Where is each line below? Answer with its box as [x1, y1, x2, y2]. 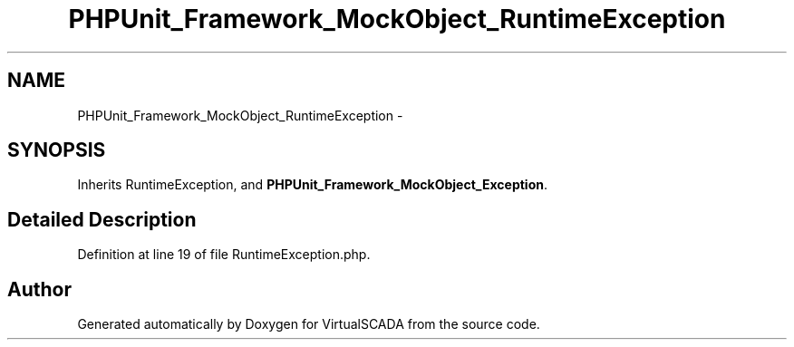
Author [7, 277, 72, 301]
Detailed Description [7, 207, 197, 231]
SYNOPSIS [7, 139, 106, 162]
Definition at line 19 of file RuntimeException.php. [77, 246, 371, 263]
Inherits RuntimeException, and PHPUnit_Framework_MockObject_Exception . [77, 177, 547, 193]
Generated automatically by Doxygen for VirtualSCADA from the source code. [77, 316, 540, 333]
